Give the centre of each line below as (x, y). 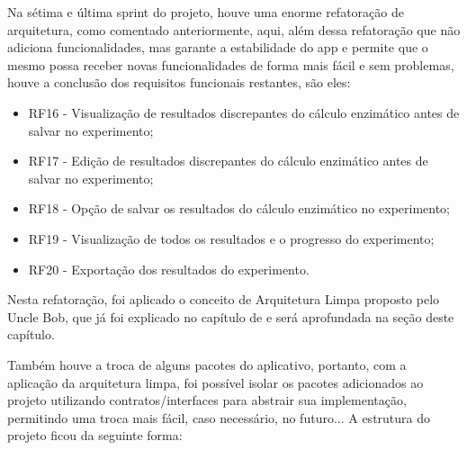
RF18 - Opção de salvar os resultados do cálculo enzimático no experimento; (239, 208)
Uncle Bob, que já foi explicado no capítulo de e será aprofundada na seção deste (231, 316)
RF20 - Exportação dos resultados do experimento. (169, 269)
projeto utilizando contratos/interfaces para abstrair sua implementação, (207, 400)
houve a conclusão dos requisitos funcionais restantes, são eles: (179, 82)
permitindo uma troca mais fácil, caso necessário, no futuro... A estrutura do (219, 417)
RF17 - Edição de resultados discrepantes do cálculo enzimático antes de (228, 161)
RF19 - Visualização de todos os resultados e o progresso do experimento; (231, 238)
